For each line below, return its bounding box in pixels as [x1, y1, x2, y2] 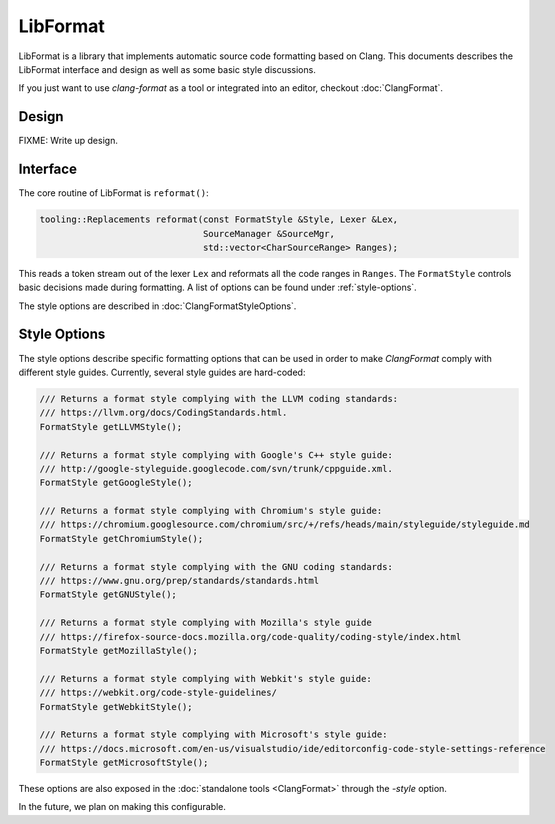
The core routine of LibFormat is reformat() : [18, 187, 209, 199]
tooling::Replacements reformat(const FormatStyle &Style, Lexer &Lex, [39, 214, 399, 225]
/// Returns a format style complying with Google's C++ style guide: [39, 449, 394, 460]
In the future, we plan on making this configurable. [18, 801, 227, 813]
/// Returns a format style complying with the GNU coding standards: [39, 561, 394, 572]
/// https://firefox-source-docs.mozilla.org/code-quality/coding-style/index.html [39, 631, 462, 642]
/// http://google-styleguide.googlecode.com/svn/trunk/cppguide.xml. [39, 463, 394, 474]
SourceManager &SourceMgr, [202, 228, 335, 239]
